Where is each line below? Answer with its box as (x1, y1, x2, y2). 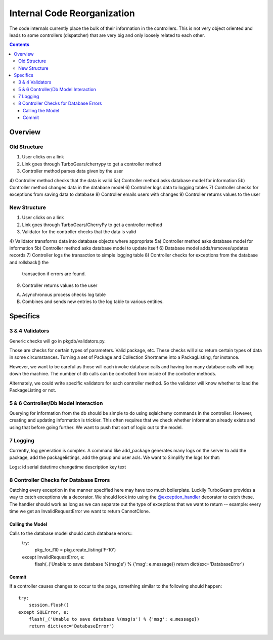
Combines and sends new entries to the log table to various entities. (22, 298, 164, 305)
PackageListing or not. (9, 387, 57, 393)
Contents (9, 41, 30, 48)
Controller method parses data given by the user (22, 168, 123, 174)
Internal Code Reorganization (9, 8, 135, 19)
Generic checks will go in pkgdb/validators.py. (9, 338, 106, 344)
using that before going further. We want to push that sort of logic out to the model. (9, 424, 183, 430)
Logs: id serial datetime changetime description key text (9, 463, 126, 470)
